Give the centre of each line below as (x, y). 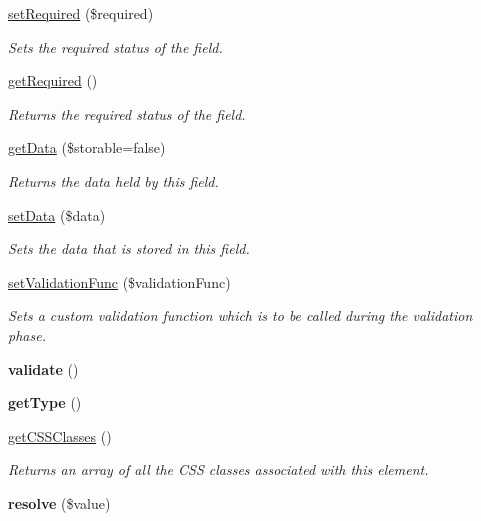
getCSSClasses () (60, 435)
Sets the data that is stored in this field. (129, 248)
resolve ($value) (59, 502)
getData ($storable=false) (87, 147)
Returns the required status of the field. (127, 113)
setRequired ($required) (81, 13)
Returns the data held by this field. (113, 180)
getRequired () (53, 80)
